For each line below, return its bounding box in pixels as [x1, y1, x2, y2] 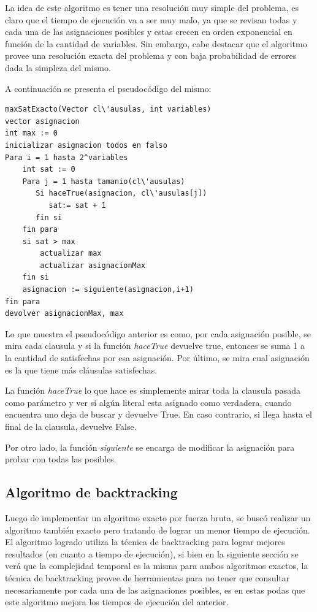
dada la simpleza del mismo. [5, 61, 111, 74]
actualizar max [40, 249, 102, 258]
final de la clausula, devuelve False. [5, 420, 137, 432]
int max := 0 [5, 129, 58, 138]
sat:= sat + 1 [48, 201, 106, 210]
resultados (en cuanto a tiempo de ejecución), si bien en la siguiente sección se [5, 547, 299, 560]
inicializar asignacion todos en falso [5, 140, 167, 150]
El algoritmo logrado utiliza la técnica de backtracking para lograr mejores [5, 535, 285, 548]
